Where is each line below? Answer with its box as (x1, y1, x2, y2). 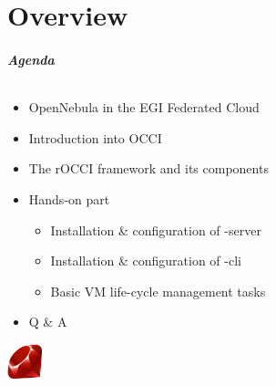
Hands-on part (28, 189, 110, 208)
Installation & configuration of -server (50, 220, 261, 239)
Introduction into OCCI (28, 128, 162, 147)
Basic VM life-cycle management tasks (50, 281, 266, 300)
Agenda (7, 49, 55, 68)
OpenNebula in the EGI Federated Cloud (28, 98, 260, 117)
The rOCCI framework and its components (28, 159, 269, 178)
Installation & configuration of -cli (50, 251, 241, 270)
